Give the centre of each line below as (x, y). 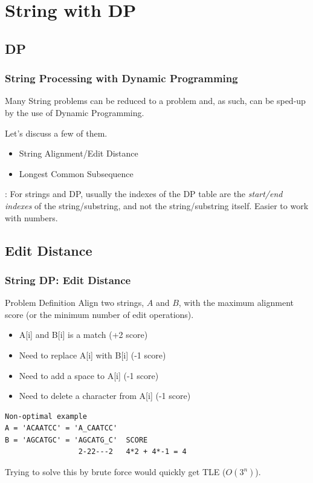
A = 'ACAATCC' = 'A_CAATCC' (61, 428)
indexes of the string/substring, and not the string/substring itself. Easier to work (157, 205)
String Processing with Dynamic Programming (121, 78)
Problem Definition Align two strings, (75, 303)
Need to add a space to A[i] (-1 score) (89, 375)
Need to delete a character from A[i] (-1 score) (105, 396)
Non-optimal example (46, 416)
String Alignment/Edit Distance (79, 153)
